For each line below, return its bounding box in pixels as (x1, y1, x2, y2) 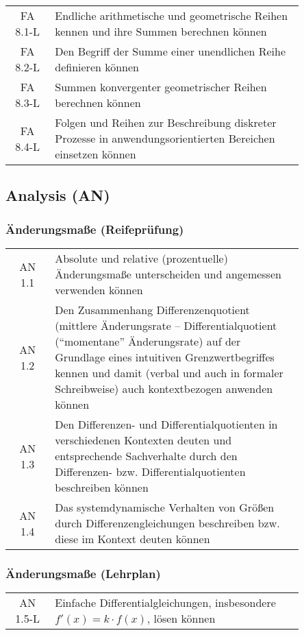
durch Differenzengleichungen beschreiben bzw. (55, 515, 280, 531)
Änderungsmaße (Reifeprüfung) (5, 220, 184, 237)
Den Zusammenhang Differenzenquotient (55, 302, 250, 317)
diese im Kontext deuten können (55, 531, 210, 547)
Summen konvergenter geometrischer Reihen (55, 79, 267, 95)
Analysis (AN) (5, 184, 110, 206)
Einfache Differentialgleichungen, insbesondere (55, 595, 276, 611)
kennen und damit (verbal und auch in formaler (55, 365, 283, 381)
